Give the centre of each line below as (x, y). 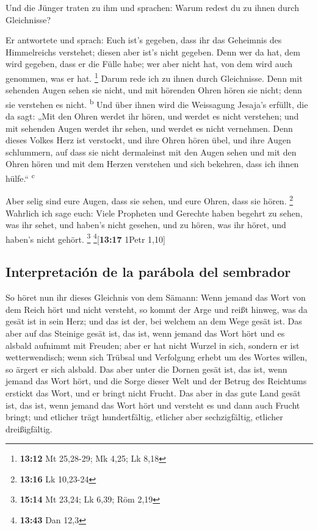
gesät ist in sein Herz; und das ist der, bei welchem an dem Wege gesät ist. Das (154, 321)
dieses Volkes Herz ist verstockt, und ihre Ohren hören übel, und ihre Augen (148, 140)
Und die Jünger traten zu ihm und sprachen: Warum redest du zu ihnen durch (152, 7)
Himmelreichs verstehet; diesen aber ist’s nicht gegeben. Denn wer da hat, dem (153, 52)
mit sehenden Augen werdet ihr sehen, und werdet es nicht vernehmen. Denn (149, 128)
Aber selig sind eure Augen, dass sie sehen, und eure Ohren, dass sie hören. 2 (150, 200)
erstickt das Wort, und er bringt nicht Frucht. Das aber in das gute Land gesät (153, 392)
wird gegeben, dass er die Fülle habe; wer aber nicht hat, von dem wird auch (149, 64)
